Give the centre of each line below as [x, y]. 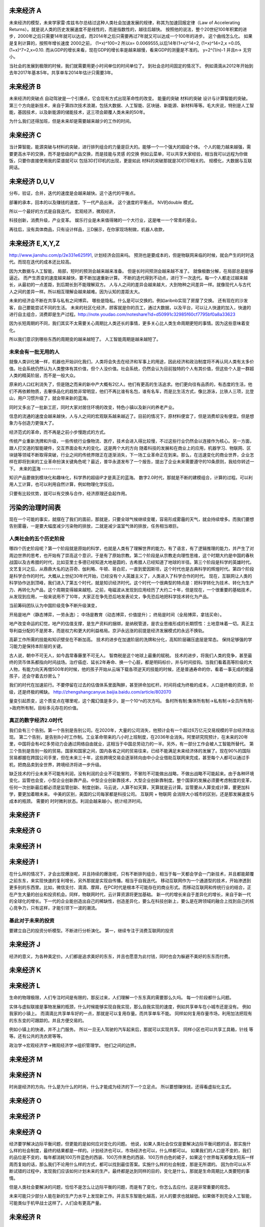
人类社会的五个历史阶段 [37, 538]
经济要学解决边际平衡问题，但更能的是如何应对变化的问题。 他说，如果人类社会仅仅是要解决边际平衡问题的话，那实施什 [130, 1144]
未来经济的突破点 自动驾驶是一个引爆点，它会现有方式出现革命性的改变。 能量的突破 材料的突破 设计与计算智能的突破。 [130, 99]
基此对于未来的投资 [32, 921]
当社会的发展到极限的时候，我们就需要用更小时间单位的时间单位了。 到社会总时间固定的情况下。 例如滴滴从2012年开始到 [131, 66]
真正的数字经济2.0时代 [36, 720]
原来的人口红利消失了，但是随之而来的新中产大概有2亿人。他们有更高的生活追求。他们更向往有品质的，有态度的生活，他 [131, 384]
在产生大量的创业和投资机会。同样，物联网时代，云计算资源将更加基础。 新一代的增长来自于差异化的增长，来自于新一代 [130, 894]
